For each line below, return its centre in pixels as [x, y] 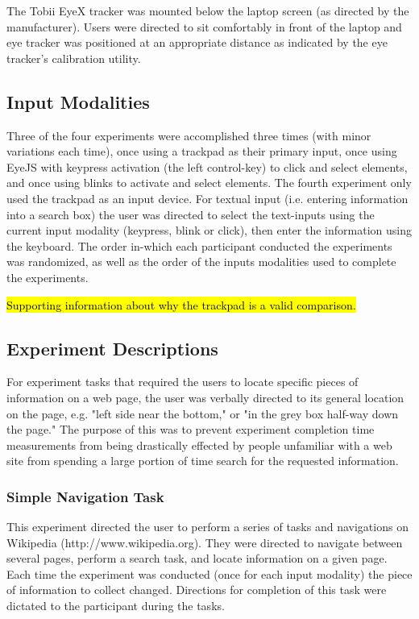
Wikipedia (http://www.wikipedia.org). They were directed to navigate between [205, 542]
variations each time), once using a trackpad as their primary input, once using [202, 151]
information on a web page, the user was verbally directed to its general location [205, 397]
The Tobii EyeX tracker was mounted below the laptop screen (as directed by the [208, 10]
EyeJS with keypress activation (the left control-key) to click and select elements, [207, 166]
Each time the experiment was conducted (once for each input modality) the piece [209, 573]
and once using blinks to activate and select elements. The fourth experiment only [209, 183]
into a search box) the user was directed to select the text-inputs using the [191, 214]
